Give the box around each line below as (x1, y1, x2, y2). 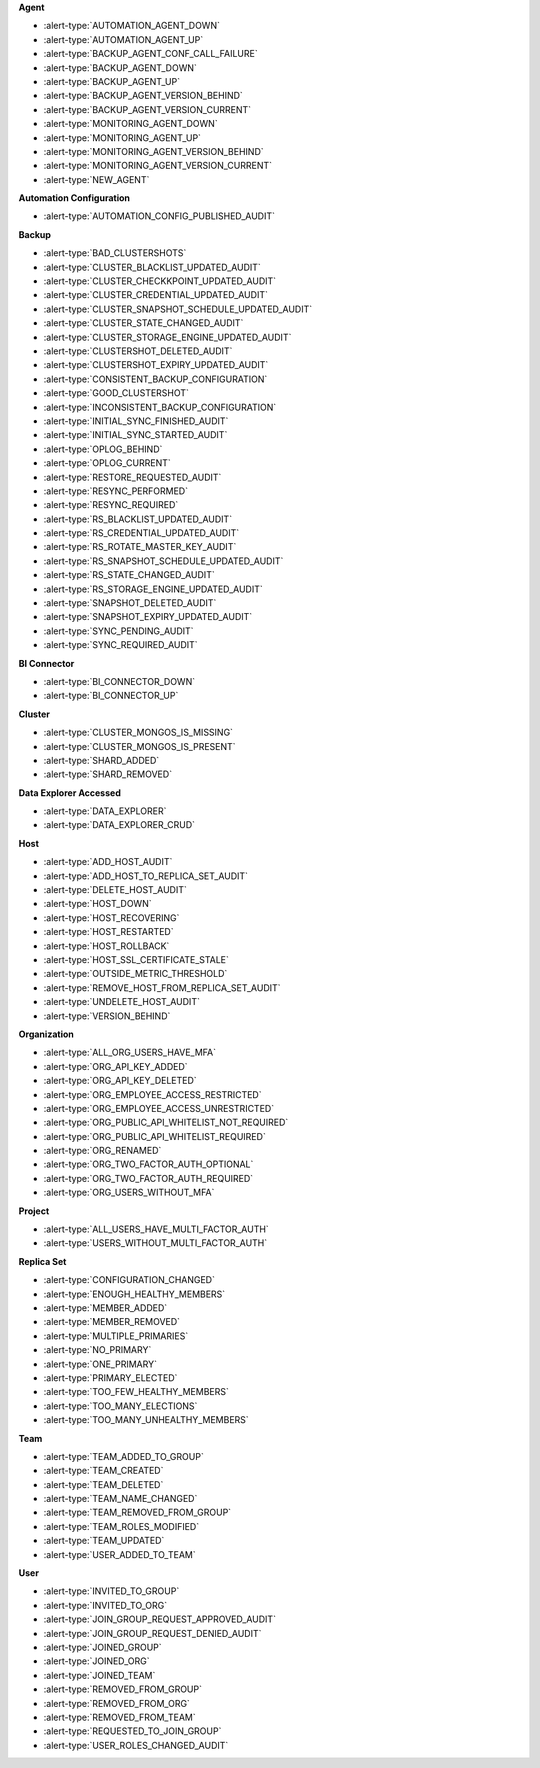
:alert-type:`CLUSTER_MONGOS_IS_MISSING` (43, 726, 234, 739)
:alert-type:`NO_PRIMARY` (43, 1344, 152, 1356)
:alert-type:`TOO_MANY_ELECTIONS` (43, 1400, 198, 1412)
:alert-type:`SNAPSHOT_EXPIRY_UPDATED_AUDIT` (43, 611, 253, 623)
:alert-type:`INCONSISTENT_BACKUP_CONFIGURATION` (43, 401, 277, 413)
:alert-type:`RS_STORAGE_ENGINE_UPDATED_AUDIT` (43, 583, 264, 595)
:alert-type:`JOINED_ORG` (43, 1655, 150, 1667)
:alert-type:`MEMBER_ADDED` (43, 1301, 168, 1314)
